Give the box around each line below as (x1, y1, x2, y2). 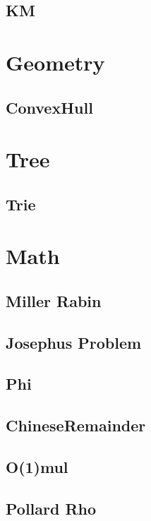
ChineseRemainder (6, 414, 146, 436)
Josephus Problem (6, 331, 142, 353)
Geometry (6, 47, 105, 76)
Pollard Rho (6, 497, 97, 519)
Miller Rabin (6, 289, 102, 311)
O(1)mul (6, 455, 68, 477)
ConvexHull (6, 96, 93, 118)
